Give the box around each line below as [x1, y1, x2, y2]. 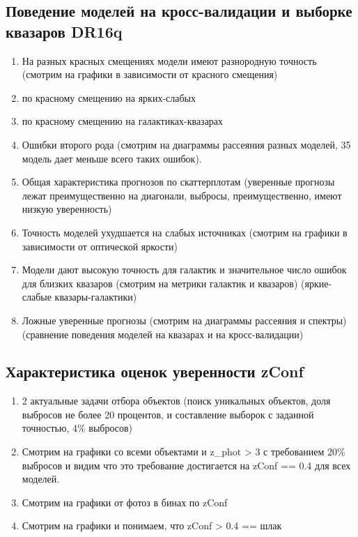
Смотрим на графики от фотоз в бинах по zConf [22, 494, 228, 509]
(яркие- [301, 275, 332, 290]
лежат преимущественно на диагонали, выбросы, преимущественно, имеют [22, 188, 342, 202]
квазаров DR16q [6, 20, 123, 42]
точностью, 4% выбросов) [22, 421, 133, 435]
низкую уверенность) [22, 202, 112, 216]
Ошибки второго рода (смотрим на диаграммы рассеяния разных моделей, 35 [22, 137, 351, 151]
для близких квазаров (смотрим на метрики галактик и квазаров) [22, 275, 298, 290]
